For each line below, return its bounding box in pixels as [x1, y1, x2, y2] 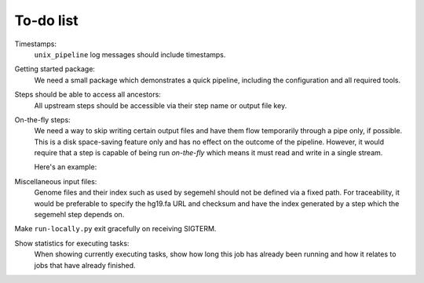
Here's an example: [34, 162, 97, 172]
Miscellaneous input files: [14, 176, 97, 186]
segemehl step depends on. [34, 210, 125, 220]
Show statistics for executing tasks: [14, 238, 130, 248]
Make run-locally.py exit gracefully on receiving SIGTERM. [14, 224, 217, 234]
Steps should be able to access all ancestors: [14, 90, 161, 100]
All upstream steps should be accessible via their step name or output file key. [34, 100, 287, 110]
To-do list [14, 12, 79, 29]
